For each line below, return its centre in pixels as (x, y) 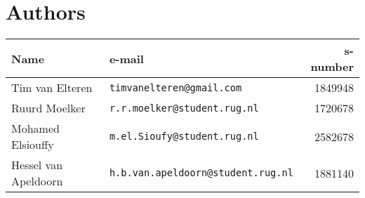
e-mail (126, 58)
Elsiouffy (33, 145)
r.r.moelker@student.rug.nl (184, 108)
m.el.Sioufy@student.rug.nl (184, 137)
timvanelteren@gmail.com (175, 87)
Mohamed (35, 128)
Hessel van (37, 165)
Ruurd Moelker (48, 108)
